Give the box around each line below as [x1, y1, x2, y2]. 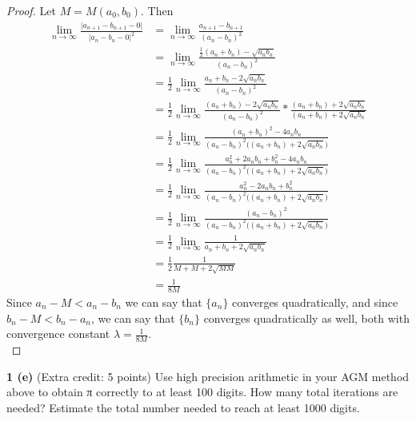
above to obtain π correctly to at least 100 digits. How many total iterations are [6, 383, 398, 400]
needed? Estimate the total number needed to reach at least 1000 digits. [6, 399, 360, 415]
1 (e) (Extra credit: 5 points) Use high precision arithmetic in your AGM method [6, 367, 410, 384]
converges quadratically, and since [232, 293, 398, 310]
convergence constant [6, 325, 110, 342]
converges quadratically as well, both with [203, 309, 410, 326]
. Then [140, 2, 174, 18]
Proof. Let [6, 2, 56, 18]
